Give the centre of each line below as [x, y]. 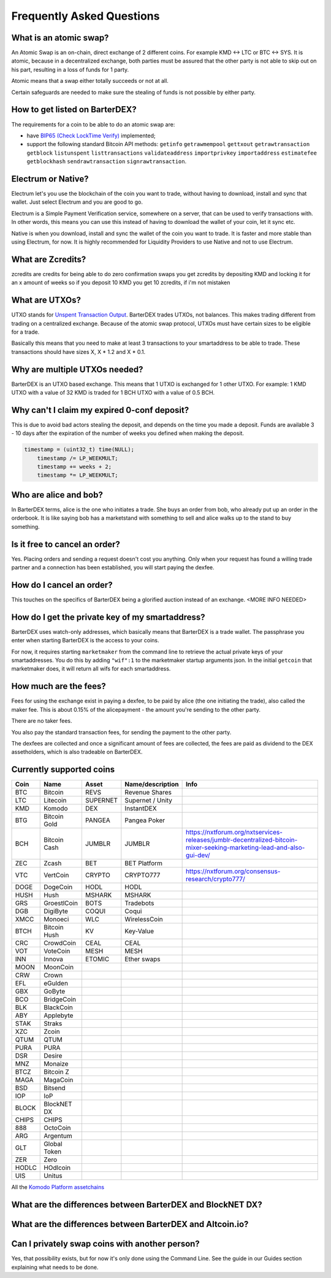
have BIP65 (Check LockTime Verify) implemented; [91, 136]
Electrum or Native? [50, 179]
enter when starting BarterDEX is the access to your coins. [85, 641]
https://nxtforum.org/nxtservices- [234, 833]
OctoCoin [57, 1128]
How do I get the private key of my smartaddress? [108, 617]
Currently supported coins [63, 770]
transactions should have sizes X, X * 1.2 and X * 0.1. [78, 352]
